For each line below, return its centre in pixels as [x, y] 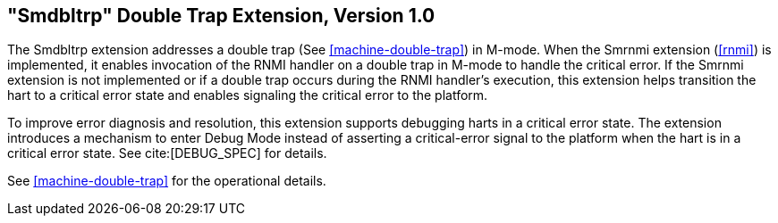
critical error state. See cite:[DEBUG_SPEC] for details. [167, 153]
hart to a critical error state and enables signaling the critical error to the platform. [248, 95]
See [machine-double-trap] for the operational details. [167, 181]
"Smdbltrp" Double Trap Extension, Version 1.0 [221, 16]
